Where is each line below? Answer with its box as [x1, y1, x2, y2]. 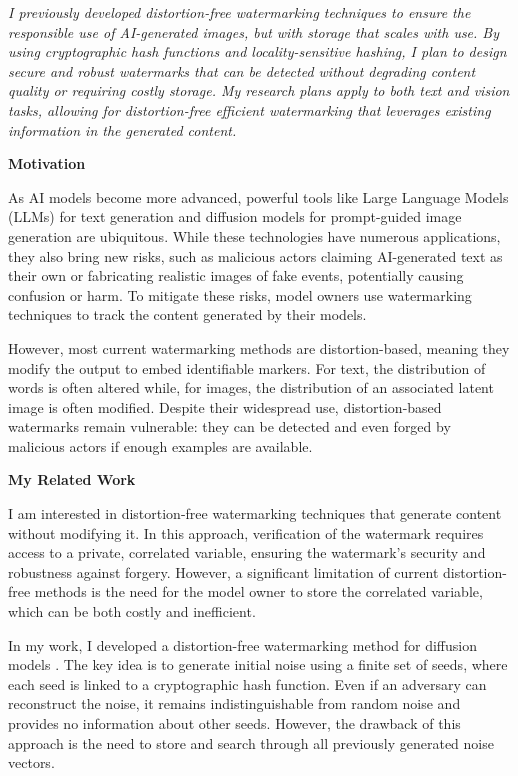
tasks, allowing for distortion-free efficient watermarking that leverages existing [8, 99, 491, 120]
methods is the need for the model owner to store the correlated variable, [34, 581, 483, 602]
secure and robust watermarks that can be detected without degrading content [8, 60, 476, 81]
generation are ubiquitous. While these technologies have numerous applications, [8, 225, 501, 246]
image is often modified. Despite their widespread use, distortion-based [8, 396, 442, 417]
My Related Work [8, 469, 136, 490]
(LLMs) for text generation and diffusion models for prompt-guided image [8, 206, 462, 227]
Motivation [8, 153, 86, 174]
